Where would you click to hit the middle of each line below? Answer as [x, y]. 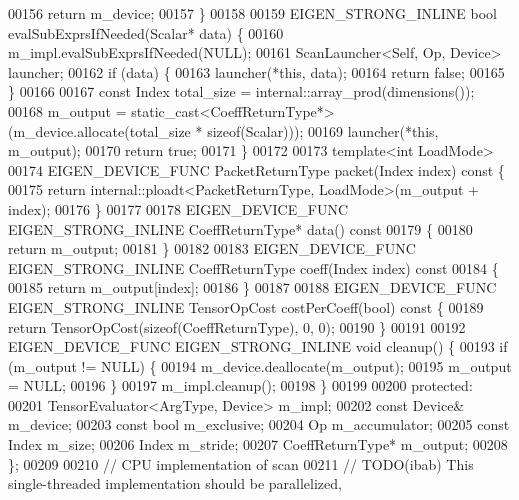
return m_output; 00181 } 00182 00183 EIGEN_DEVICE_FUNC [212, 248]
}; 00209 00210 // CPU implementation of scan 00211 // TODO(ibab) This [241, 463]
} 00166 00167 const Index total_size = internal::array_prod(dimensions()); [241, 91]
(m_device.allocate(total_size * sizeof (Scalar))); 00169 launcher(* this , [223, 130]
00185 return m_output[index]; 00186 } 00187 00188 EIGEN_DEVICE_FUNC [252, 287]
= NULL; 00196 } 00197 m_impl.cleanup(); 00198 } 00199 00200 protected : [240, 385]
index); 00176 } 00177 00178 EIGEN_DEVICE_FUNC [178, 208]
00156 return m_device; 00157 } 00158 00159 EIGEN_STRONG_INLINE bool [252, 13]
